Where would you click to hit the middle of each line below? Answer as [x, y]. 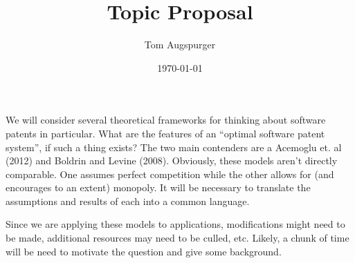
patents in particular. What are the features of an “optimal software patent [165, 133]
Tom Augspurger [180, 45]
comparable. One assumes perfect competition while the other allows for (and [170, 174]
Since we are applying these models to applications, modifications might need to [175, 224]
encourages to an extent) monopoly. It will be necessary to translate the [158, 187]
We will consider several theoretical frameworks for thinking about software [166, 120]
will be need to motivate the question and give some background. [144, 251]
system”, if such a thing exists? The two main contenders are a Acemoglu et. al [174, 147]
